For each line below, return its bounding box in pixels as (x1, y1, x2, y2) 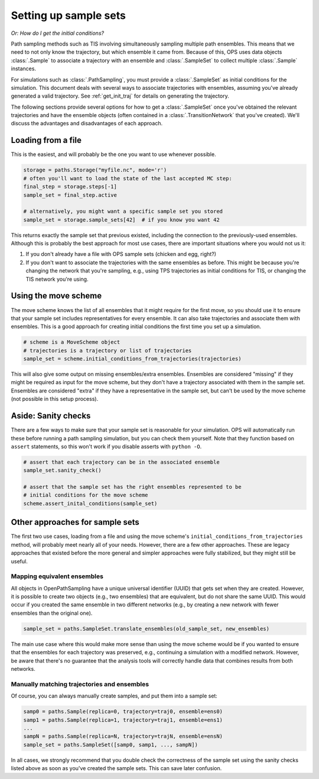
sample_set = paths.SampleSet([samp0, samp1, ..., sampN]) (23, 741, 198, 748)
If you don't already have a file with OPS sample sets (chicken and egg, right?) (25, 251, 217, 258)
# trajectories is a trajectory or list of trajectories (23, 347, 192, 354)
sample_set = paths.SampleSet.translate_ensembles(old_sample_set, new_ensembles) (23, 625, 270, 632)
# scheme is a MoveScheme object (23, 339, 121, 346)
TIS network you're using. (25, 275, 89, 283)
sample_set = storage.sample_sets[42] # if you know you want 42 (23, 216, 220, 223)
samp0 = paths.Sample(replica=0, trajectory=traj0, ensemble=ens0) (23, 708, 223, 715)
